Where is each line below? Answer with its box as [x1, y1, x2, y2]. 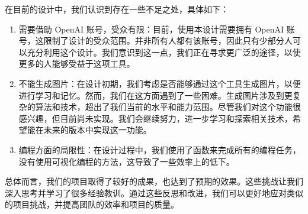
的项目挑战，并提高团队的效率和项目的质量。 [5, 198, 179, 210]
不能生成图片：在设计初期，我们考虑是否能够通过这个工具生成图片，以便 [18, 77, 301, 89]
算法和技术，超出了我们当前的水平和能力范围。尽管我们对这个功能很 [35, 100, 301, 113]
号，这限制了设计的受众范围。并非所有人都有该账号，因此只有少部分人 [18, 34, 293, 47]
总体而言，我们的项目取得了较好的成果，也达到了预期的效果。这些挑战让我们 [5, 175, 303, 187]
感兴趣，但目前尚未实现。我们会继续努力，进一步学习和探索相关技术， [18, 112, 293, 124]
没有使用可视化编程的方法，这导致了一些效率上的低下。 [18, 155, 235, 167]
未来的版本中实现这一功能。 [43, 124, 152, 136]
